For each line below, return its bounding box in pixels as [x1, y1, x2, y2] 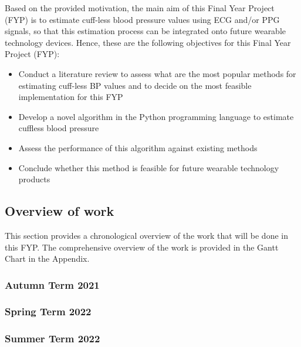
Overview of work [5, 202, 114, 220]
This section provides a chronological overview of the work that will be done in [5, 229, 288, 241]
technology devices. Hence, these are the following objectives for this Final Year [5, 36, 291, 48]
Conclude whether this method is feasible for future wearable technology [18, 161, 279, 174]
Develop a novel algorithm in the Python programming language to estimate [18, 110, 294, 122]
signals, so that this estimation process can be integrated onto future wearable [5, 25, 286, 37]
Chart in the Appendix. [5, 252, 90, 265]
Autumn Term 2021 [5, 277, 100, 292]
